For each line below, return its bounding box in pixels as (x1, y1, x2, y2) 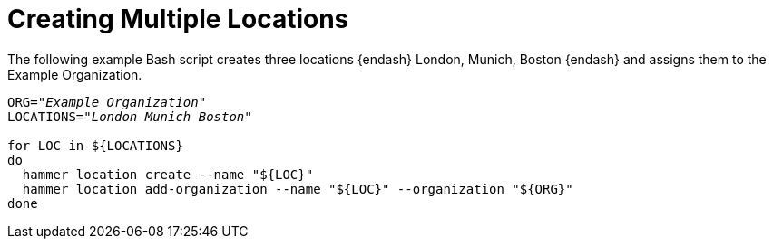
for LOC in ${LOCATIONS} (7, 137, 183, 153)
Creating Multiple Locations (7, 4, 349, 34)
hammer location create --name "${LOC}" (22, 166, 314, 182)
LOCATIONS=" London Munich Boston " (7, 109, 252, 124)
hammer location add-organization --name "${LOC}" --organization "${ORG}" (22, 181, 573, 196)
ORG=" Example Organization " (7, 94, 207, 109)
